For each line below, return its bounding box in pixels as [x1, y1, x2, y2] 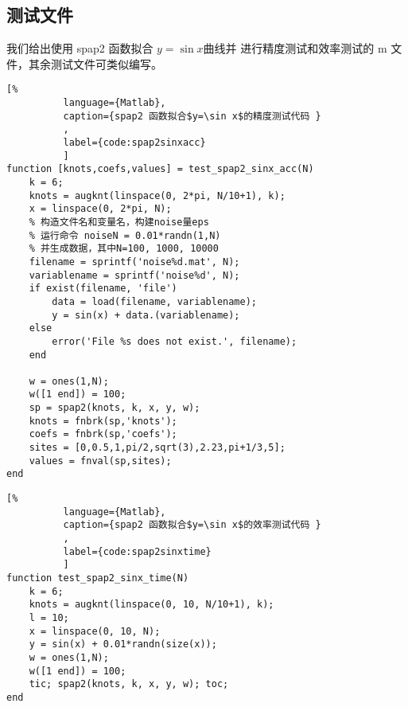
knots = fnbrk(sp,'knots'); [29, 415, 177, 427]
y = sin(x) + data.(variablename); [52, 309, 240, 321]
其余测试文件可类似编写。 [28, 55, 162, 72]
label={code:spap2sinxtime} [63, 545, 212, 557]
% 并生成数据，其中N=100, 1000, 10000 [29, 243, 219, 255]
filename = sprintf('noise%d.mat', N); [29, 256, 240, 268]
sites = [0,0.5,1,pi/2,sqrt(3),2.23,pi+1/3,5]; [29, 442, 286, 454]
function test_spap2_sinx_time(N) [6, 572, 189, 584]
